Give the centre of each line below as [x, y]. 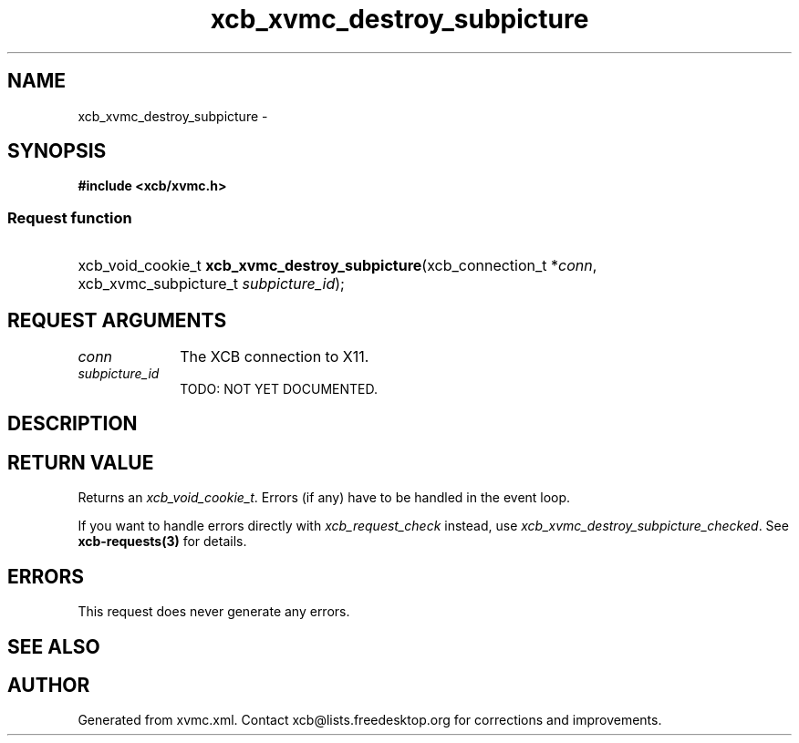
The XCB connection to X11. [275, 357]
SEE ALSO [54, 646]
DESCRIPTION [73, 424]
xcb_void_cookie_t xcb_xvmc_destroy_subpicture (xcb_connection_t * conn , [337, 266]
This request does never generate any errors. [214, 612]
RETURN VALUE [81, 462]
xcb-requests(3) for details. [162, 542]
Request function [70, 217]
